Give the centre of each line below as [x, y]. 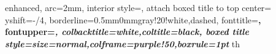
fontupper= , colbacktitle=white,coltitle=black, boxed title [127, 32]
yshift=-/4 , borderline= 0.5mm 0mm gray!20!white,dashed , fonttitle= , [133, 19]
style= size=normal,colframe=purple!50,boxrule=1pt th [122, 43]
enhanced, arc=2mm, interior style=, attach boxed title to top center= [138, 7]
